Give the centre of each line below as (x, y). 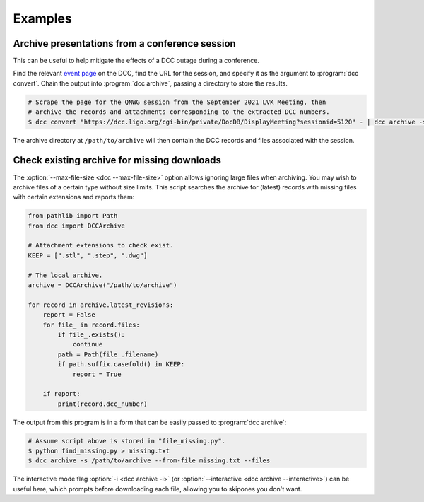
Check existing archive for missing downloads (117, 160)
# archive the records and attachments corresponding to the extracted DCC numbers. (179, 112)
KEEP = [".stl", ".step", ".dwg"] (88, 255)
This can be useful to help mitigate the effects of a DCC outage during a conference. (136, 61)
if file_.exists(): (91, 334)
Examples (42, 18)
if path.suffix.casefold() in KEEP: (121, 364)
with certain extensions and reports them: (74, 197)
